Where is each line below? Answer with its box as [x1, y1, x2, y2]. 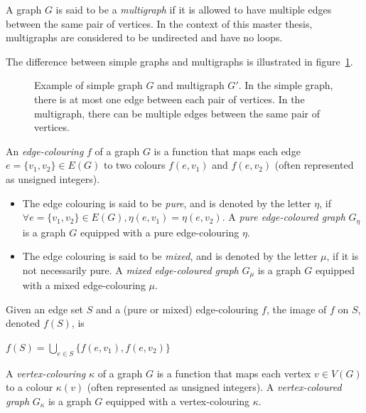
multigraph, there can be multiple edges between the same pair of [34, 105, 320, 120]
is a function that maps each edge [154, 143, 301, 158]
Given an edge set [6, 301, 84, 316]
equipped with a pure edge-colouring [80, 224, 239, 239]
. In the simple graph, [238, 78, 333, 93]
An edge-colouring [6, 143, 84, 158]
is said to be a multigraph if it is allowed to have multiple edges [55, 2, 332, 16]
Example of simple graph [34, 78, 143, 93]
